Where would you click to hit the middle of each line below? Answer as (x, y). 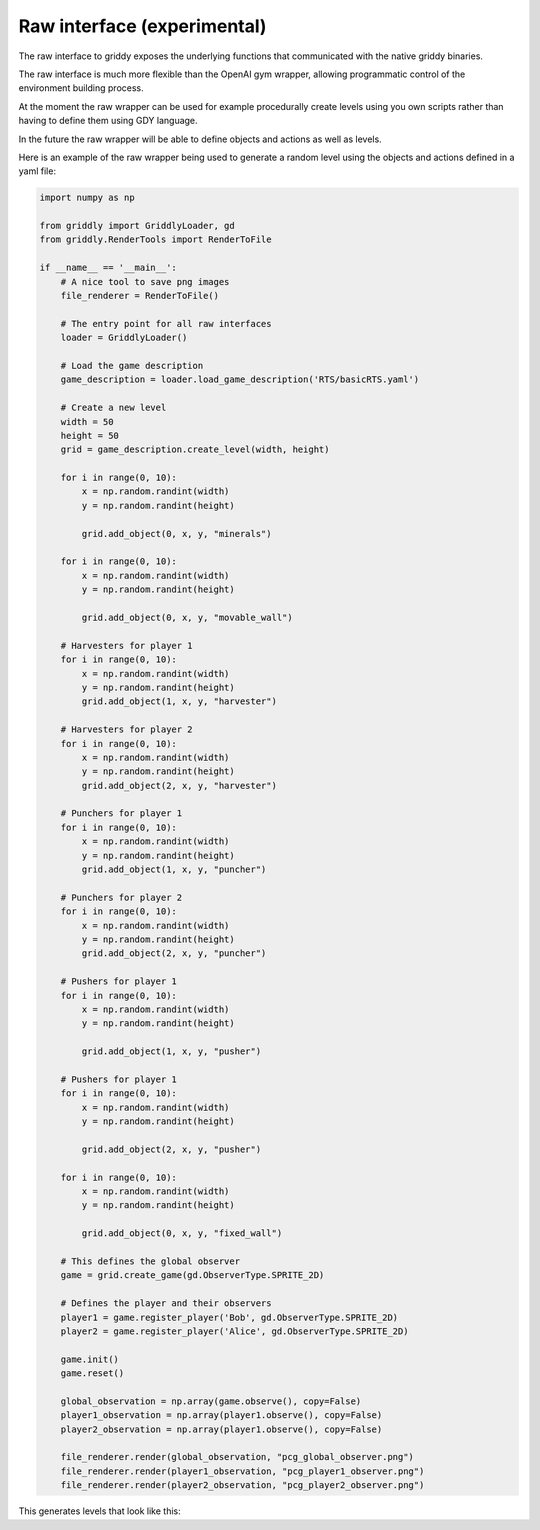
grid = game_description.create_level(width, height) (195, 449)
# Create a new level (113, 408)
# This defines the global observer (150, 1261)
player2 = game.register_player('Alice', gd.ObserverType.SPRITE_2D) (234, 1331)
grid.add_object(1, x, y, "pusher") (171, 1051)
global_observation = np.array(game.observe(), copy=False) (211, 1401)
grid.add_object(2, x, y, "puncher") (174, 953)
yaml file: (37, 171)
